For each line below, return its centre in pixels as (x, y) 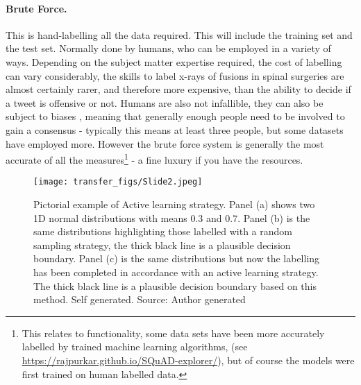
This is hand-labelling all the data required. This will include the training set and (179, 34)
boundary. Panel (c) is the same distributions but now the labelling (177, 258)
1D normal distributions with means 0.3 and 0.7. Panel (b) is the (172, 217)
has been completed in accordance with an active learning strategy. (176, 272)
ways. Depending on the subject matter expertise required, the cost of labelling (174, 61)
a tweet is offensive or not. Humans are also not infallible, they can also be (165, 102)
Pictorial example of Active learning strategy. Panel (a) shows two (174, 204)
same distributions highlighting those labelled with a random (163, 231)
